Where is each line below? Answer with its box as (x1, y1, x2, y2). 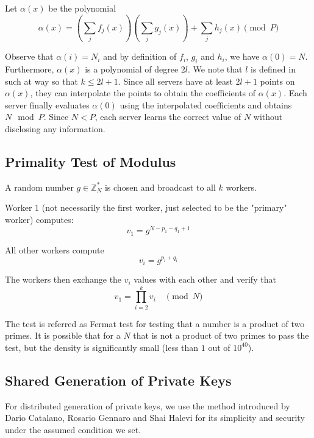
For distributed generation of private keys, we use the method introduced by (5, 399, 290, 412)
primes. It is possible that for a (5, 329, 121, 342)
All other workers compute (5, 243, 104, 256)
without (253, 110, 283, 123)
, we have (224, 50, 260, 63)
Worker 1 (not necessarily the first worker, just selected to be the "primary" (5, 201, 287, 214)
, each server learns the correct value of (95, 110, 241, 123)
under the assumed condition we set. (5, 423, 141, 436)
